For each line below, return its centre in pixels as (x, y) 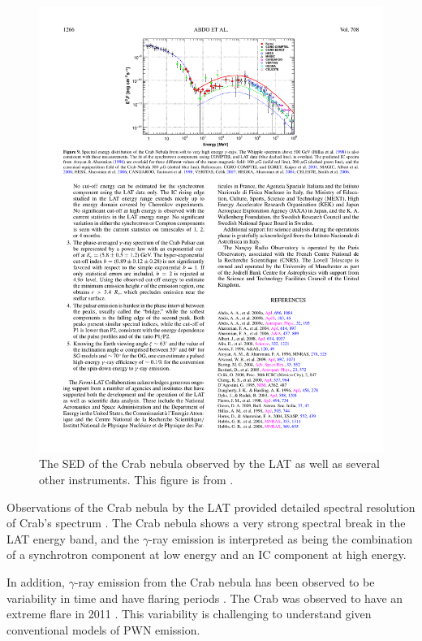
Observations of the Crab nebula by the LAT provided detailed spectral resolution (211, 507)
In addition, (36, 582)
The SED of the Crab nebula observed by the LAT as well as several (209, 463)
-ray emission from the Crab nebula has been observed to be (224, 582)
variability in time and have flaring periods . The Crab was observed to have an (205, 598)
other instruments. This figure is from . (136, 480)
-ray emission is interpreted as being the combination (281, 538)
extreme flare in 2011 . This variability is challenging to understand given (189, 614)
